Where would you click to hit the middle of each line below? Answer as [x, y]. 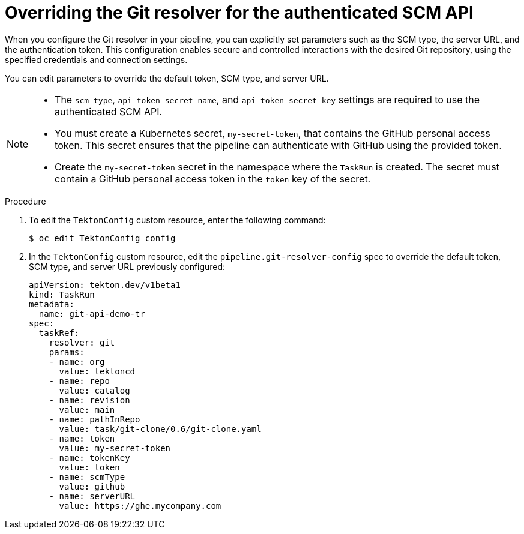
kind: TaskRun [62, 294]
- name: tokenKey [89, 457]
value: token [89, 467]
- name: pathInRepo [95, 419]
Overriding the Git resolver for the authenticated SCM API [239, 13]
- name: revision [89, 400]
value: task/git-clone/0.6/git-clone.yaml [160, 429]
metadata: [52, 304]
